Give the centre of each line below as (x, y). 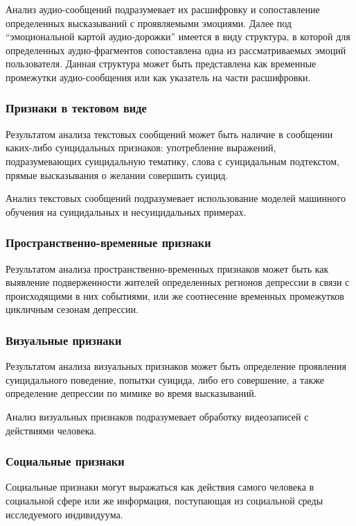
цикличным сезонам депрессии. (72, 309)
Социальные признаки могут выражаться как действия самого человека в (160, 487)
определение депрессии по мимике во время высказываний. (131, 393)
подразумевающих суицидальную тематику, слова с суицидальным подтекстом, (173, 161)
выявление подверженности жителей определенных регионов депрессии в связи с (178, 282)
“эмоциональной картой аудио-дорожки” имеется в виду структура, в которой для (178, 36)
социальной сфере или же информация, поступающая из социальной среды (164, 500)
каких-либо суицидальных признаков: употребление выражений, (141, 147)
